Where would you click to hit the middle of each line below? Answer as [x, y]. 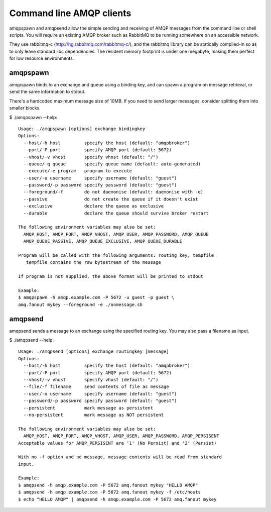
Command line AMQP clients [70, 13]
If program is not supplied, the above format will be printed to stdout [111, 277]
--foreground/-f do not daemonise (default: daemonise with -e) [113, 192]
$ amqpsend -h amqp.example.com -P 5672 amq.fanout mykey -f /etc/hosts [109, 492]
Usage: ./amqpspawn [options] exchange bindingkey [82, 129]
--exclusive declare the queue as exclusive [94, 206]
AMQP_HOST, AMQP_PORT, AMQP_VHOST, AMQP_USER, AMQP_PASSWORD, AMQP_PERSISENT [121, 436]
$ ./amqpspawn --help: [33, 117]
